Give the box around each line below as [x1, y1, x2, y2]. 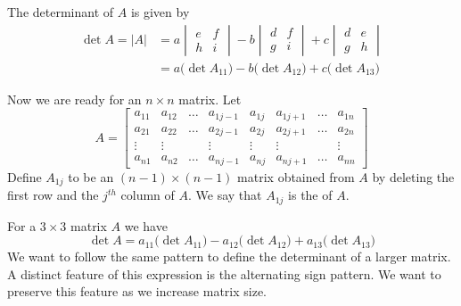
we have [124, 216, 168, 235]
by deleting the [372, 167, 455, 186]
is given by [130, 3, 190, 21]
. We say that [187, 186, 262, 204]
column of [120, 186, 175, 204]
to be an [68, 167, 114, 186]
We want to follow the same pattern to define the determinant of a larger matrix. [7, 247, 451, 266]
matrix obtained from [237, 167, 355, 186]
